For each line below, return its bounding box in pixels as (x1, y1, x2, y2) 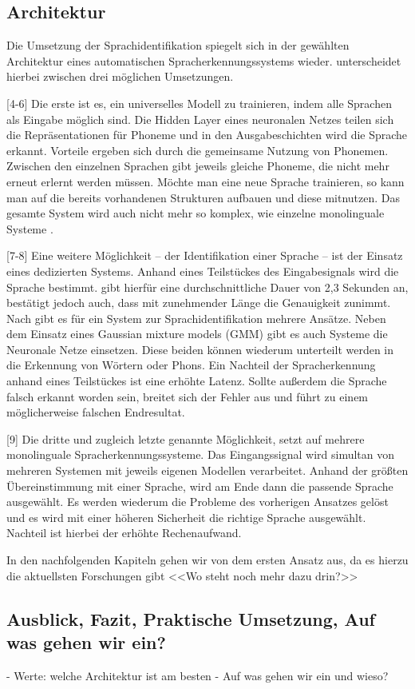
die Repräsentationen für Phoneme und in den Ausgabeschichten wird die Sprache (6, 126, 408, 143)
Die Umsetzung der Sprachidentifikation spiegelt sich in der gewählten (6, 37, 350, 54)
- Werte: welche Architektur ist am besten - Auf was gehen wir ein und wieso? (6, 667, 389, 683)
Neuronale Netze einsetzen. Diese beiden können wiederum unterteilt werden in (6, 341, 394, 357)
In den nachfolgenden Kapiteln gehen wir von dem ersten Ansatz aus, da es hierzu (6, 552, 409, 568)
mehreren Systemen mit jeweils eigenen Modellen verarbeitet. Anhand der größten (6, 462, 409, 479)
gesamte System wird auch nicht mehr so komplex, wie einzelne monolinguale (6, 205, 385, 221)
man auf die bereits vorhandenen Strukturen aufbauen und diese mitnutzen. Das (6, 189, 400, 205)
